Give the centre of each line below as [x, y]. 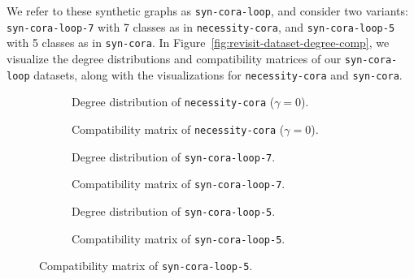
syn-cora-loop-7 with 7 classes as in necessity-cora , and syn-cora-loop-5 [201, 26]
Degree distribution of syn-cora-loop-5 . [174, 210]
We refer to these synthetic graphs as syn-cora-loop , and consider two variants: [207, 11]
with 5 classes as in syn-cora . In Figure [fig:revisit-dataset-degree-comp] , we [198, 43]
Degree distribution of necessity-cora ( [173, 102]
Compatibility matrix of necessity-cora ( [178, 129]
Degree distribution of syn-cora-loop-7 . [174, 156]
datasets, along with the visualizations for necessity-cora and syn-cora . [218, 74]
